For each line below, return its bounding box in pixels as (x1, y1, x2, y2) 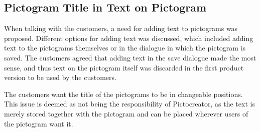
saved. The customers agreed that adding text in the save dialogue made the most (4, 52, 256, 62)
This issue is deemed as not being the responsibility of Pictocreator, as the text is (4, 98, 255, 109)
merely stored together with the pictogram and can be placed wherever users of (4, 108, 248, 118)
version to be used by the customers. (4, 72, 116, 82)
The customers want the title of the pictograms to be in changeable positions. (4, 88, 243, 99)
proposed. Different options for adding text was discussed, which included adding (4, 32, 253, 43)
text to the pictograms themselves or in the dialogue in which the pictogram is (4, 42, 246, 53)
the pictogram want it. (4, 118, 73, 128)
